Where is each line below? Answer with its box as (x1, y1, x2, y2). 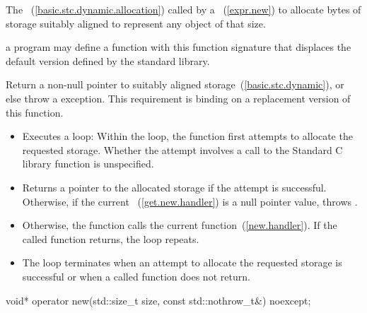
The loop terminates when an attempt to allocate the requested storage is (22, 255, 342, 270)
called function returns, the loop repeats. (22, 231, 199, 246)
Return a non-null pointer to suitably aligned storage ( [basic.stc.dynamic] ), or (6, 77, 344, 92)
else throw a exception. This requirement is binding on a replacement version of (6, 90, 351, 105)
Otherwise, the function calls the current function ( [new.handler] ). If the (22, 218, 337, 232)
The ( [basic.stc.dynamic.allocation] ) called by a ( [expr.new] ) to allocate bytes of (6, 2, 361, 16)
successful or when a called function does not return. (22, 268, 250, 283)
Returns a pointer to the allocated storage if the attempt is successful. (22, 179, 327, 194)
